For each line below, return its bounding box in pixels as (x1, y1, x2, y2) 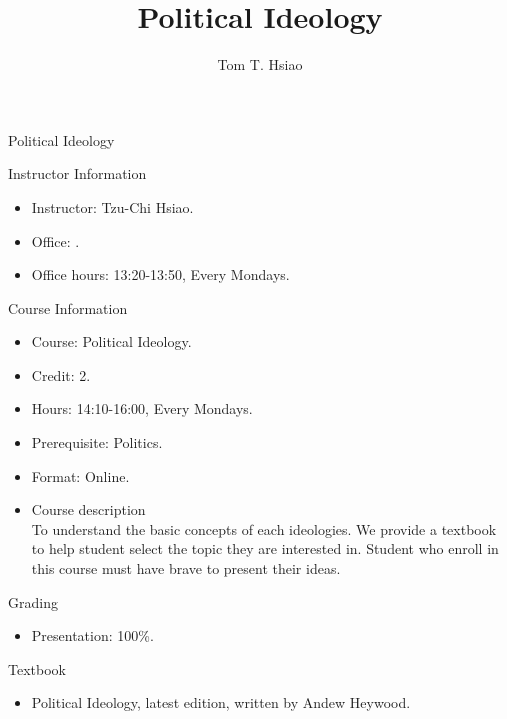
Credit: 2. (31, 364, 91, 385)
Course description (31, 499, 146, 520)
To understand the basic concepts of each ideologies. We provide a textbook (31, 518, 497, 539)
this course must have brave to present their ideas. (31, 558, 341, 579)
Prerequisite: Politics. (31, 432, 163, 453)
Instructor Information (8, 163, 147, 184)
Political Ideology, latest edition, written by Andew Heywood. (31, 692, 411, 713)
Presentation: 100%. (31, 625, 154, 646)
